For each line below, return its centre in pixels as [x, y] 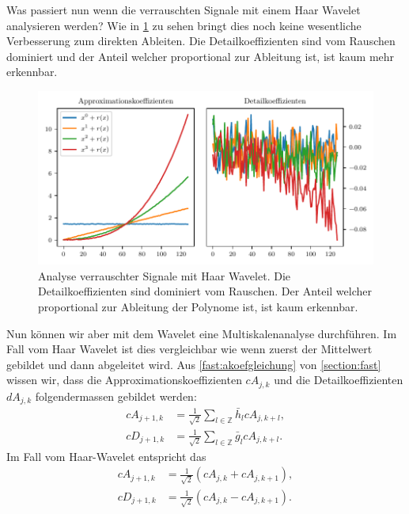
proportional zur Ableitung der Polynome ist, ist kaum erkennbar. [198, 307]
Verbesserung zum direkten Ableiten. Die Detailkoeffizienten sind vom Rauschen [201, 41]
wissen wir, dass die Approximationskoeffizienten [124, 380]
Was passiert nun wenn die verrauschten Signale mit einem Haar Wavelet [184, 10]
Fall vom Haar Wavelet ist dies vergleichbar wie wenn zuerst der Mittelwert [189, 349]
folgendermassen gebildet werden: [116, 396]
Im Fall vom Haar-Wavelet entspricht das [106, 456]
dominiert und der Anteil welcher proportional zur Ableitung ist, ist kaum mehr [201, 56]
